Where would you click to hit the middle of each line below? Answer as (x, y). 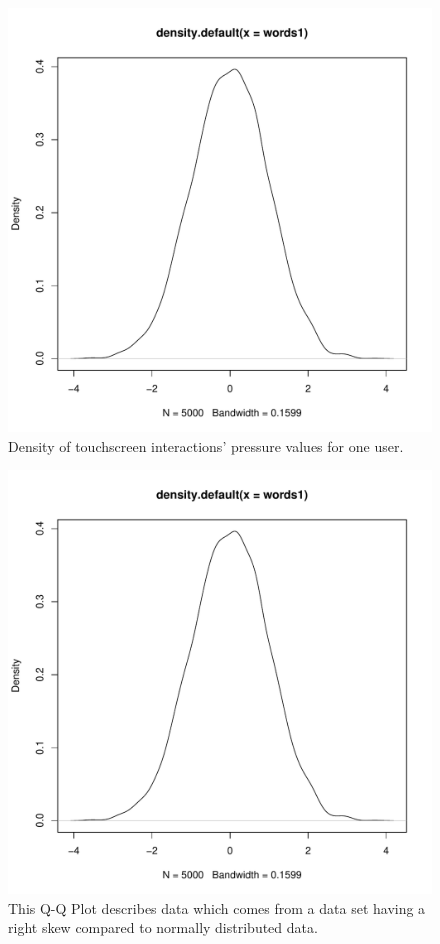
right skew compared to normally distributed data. (163, 927)
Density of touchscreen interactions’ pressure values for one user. (206, 445)
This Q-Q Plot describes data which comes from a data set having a (217, 907)
